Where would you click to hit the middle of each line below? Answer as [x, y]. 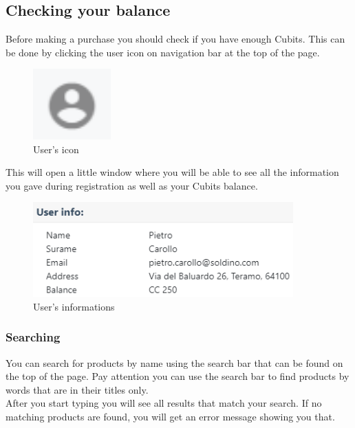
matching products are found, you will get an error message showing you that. [170, 417]
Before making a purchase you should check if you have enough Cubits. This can [175, 39]
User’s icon [56, 149]
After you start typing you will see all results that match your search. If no [164, 403]
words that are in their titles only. [77, 389]
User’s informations [74, 306]
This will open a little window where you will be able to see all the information [172, 172]
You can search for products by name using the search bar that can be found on [174, 362]
